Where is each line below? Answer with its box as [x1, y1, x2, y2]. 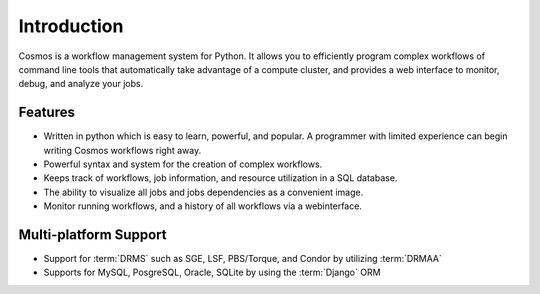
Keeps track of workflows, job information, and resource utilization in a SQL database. [43, 172, 398, 184]
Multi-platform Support [18, 226, 167, 243]
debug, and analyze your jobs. [18, 78, 144, 90]
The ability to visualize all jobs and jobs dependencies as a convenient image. [43, 186, 364, 198]
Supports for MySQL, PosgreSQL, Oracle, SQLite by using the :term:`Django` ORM [43, 266, 381, 279]
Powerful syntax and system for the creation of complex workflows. [43, 158, 323, 170]
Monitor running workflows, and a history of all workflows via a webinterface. [43, 200, 362, 212]
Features [18, 104, 75, 121]
